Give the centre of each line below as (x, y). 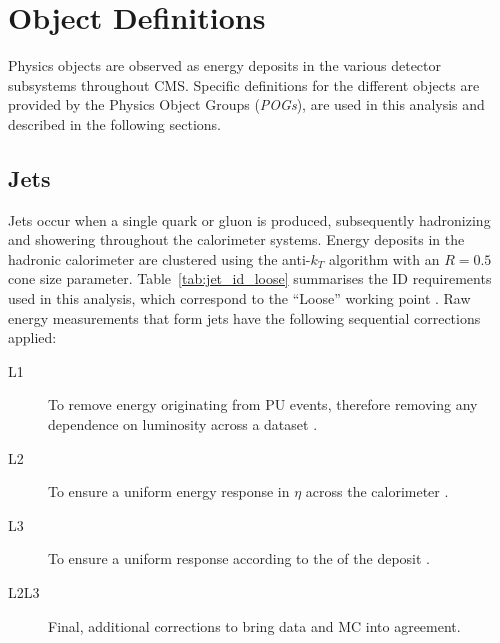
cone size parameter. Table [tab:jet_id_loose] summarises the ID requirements (250, 278)
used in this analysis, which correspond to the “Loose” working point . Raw (239, 298)
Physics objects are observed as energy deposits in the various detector (225, 65)
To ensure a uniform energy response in (169, 491)
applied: (32, 337)
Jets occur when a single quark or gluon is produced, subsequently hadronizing (249, 219)
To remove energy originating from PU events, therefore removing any (263, 404)
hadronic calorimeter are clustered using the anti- (159, 258)
